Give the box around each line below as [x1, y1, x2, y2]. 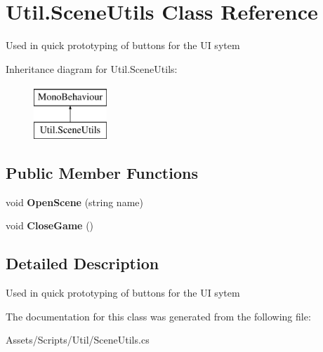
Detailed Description [6, 252, 159, 274]
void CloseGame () [6, 218, 94, 233]
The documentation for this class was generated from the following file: [6, 309, 311, 323]
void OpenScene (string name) [6, 194, 143, 209]
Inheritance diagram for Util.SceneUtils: [6, 61, 178, 76]
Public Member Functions [6, 161, 198, 183]
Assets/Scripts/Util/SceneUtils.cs [6, 332, 150, 347]
